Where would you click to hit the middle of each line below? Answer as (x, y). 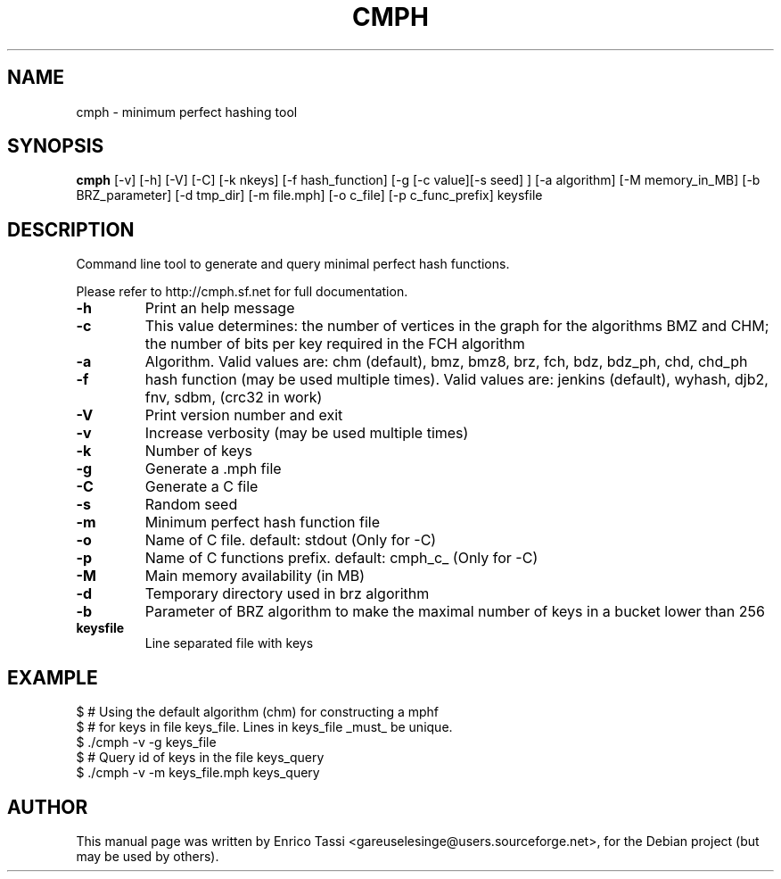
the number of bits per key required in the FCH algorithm (335, 344)
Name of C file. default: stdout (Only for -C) (291, 540)
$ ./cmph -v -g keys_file (146, 742)
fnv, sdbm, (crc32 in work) (234, 398)
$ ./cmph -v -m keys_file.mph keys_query (198, 773)
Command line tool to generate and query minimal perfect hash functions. (293, 264)
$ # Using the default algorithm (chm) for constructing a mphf (258, 712)
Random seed (191, 505)
